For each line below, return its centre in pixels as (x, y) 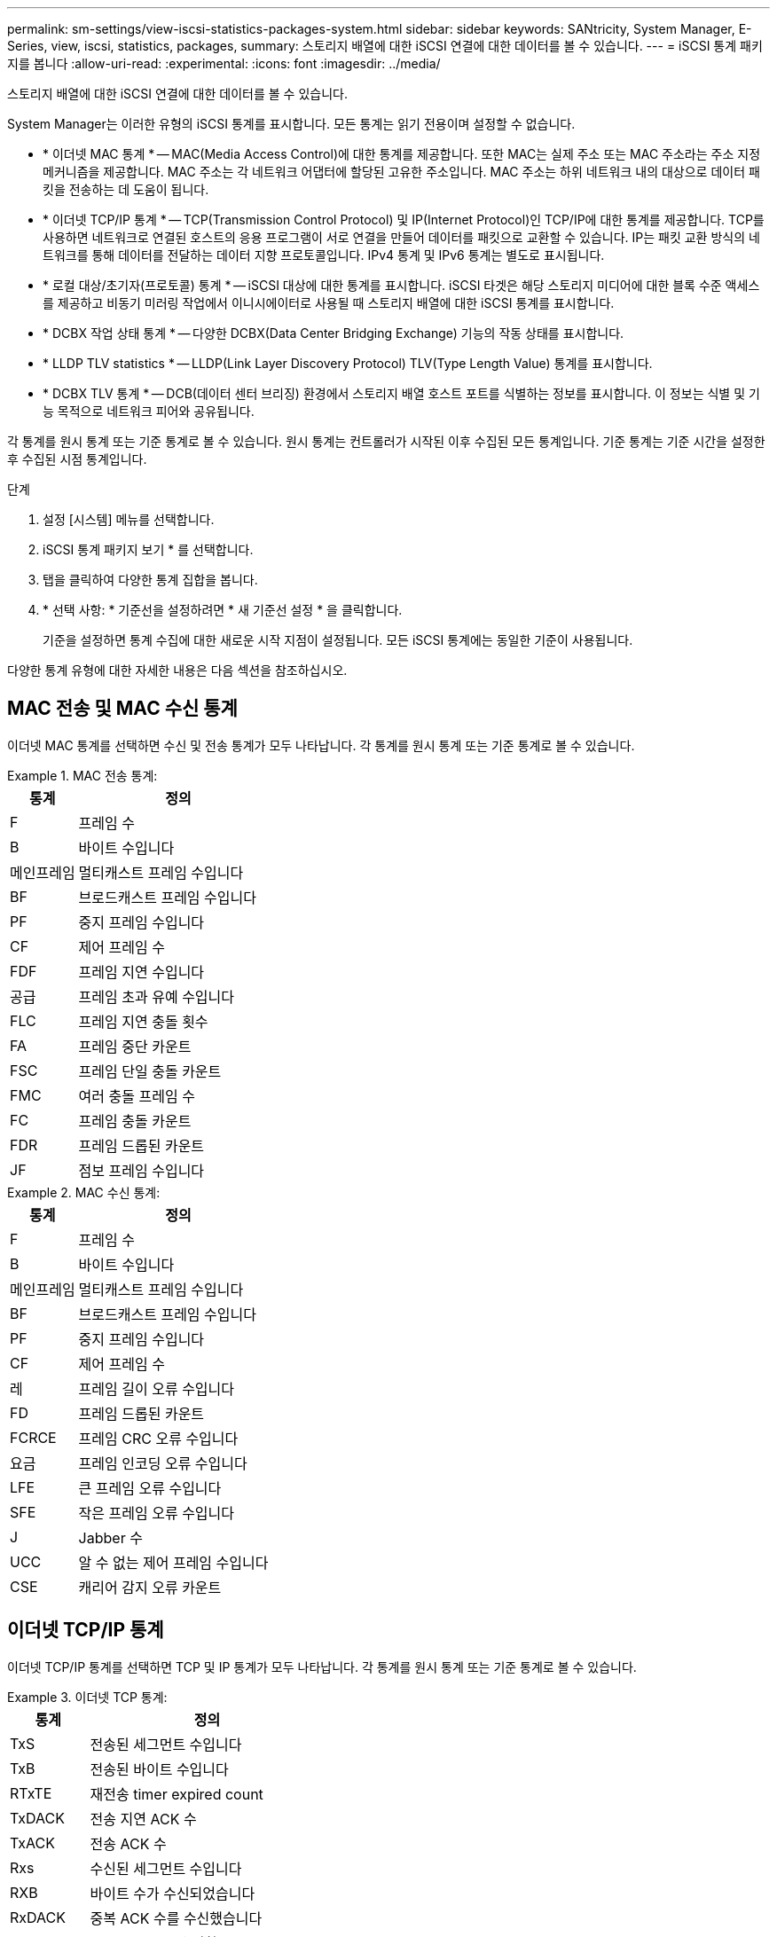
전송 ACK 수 (128, 1843)
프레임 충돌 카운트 (135, 1121)
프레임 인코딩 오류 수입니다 (163, 1463)
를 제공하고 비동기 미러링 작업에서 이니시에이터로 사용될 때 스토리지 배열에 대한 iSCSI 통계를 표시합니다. (329, 303)
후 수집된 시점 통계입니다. (77, 459)
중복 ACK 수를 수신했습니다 (176, 1918)
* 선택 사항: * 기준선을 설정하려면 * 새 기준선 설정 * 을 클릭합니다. (223, 610)
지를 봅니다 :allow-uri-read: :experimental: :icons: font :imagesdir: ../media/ (224, 63)
